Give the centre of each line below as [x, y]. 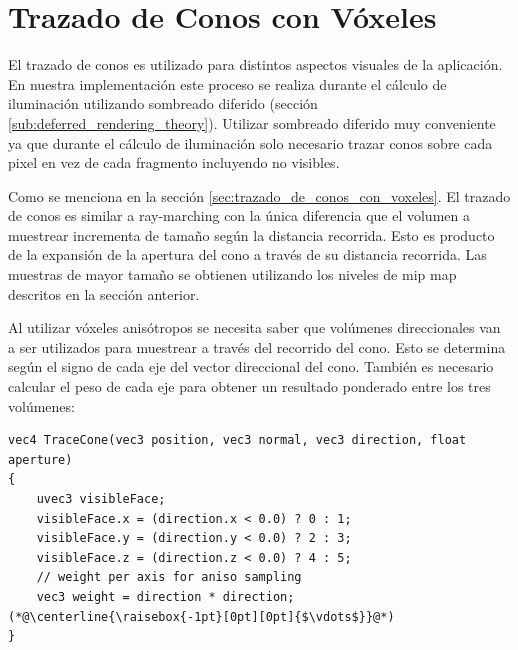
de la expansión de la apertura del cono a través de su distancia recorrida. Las [247, 254]
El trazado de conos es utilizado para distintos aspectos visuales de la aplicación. [255, 64]
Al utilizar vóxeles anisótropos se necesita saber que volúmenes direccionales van [254, 327]
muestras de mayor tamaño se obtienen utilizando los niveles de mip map [232, 274]
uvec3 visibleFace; [101, 499]
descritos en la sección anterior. [104, 293]
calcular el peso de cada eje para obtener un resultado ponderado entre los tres [249, 386]
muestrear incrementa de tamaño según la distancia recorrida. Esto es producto [251, 234]
